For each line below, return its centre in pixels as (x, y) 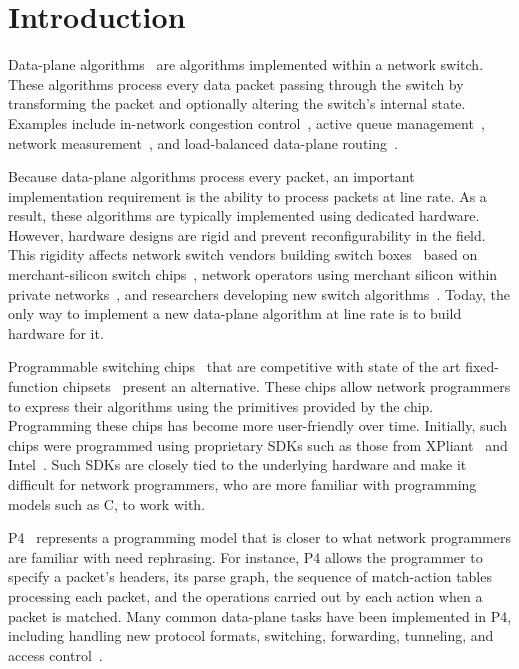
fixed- (482, 366)
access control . (55, 654)
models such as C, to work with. (107, 503)
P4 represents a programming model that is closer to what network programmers (259, 537)
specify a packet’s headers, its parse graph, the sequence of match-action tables (250, 576)
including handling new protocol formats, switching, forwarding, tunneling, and (251, 635)
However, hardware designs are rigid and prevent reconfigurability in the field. (247, 234)
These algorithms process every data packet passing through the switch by (236, 83)
